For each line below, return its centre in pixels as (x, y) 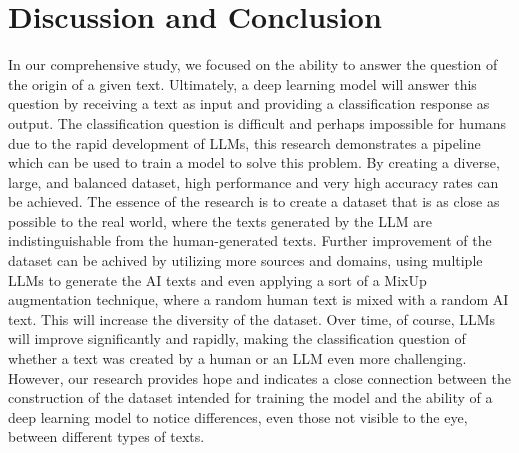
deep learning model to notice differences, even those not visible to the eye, (238, 416)
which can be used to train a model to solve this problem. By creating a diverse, (254, 162)
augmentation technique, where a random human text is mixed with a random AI (258, 299)
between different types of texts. (106, 436)
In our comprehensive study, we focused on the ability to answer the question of (253, 64)
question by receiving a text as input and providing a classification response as (249, 103)
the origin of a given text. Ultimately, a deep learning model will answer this (242, 83)
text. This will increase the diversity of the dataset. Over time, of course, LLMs (252, 318)
